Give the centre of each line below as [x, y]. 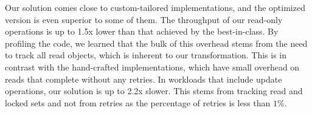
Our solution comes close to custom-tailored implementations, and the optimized [155, 7]
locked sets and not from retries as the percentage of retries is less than [138, 102]
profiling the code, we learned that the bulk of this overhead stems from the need [156, 43]
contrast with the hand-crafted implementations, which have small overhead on [152, 67]
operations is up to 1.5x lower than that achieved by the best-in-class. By [142, 31]
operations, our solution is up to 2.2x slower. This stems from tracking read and [154, 91]
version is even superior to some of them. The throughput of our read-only [144, 19]
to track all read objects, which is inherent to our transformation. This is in [146, 55]
